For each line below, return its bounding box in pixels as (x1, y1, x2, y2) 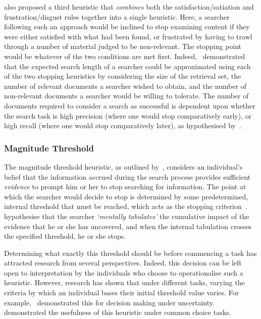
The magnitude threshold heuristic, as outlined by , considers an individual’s (4, 161, 243, 172)
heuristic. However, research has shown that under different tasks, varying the (4, 277, 245, 288)
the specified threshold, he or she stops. (4, 231, 126, 241)
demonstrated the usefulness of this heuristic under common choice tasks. (4, 307, 231, 317)
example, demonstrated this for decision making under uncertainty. (4, 297, 215, 307)
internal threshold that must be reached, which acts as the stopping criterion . (4, 201, 247, 211)
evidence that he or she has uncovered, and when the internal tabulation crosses (4, 221, 252, 231)
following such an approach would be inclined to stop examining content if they (4, 21, 250, 32)
